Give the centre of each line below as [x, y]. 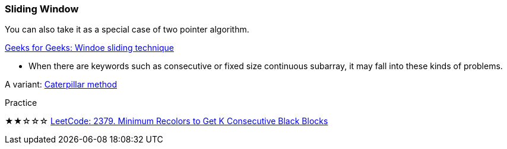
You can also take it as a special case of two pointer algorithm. [127, 30]
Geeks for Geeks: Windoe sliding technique [89, 48]
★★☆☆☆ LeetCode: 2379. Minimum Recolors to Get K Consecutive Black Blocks [167, 121]
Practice [21, 103]
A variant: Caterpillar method [61, 85]
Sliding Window [42, 9]
